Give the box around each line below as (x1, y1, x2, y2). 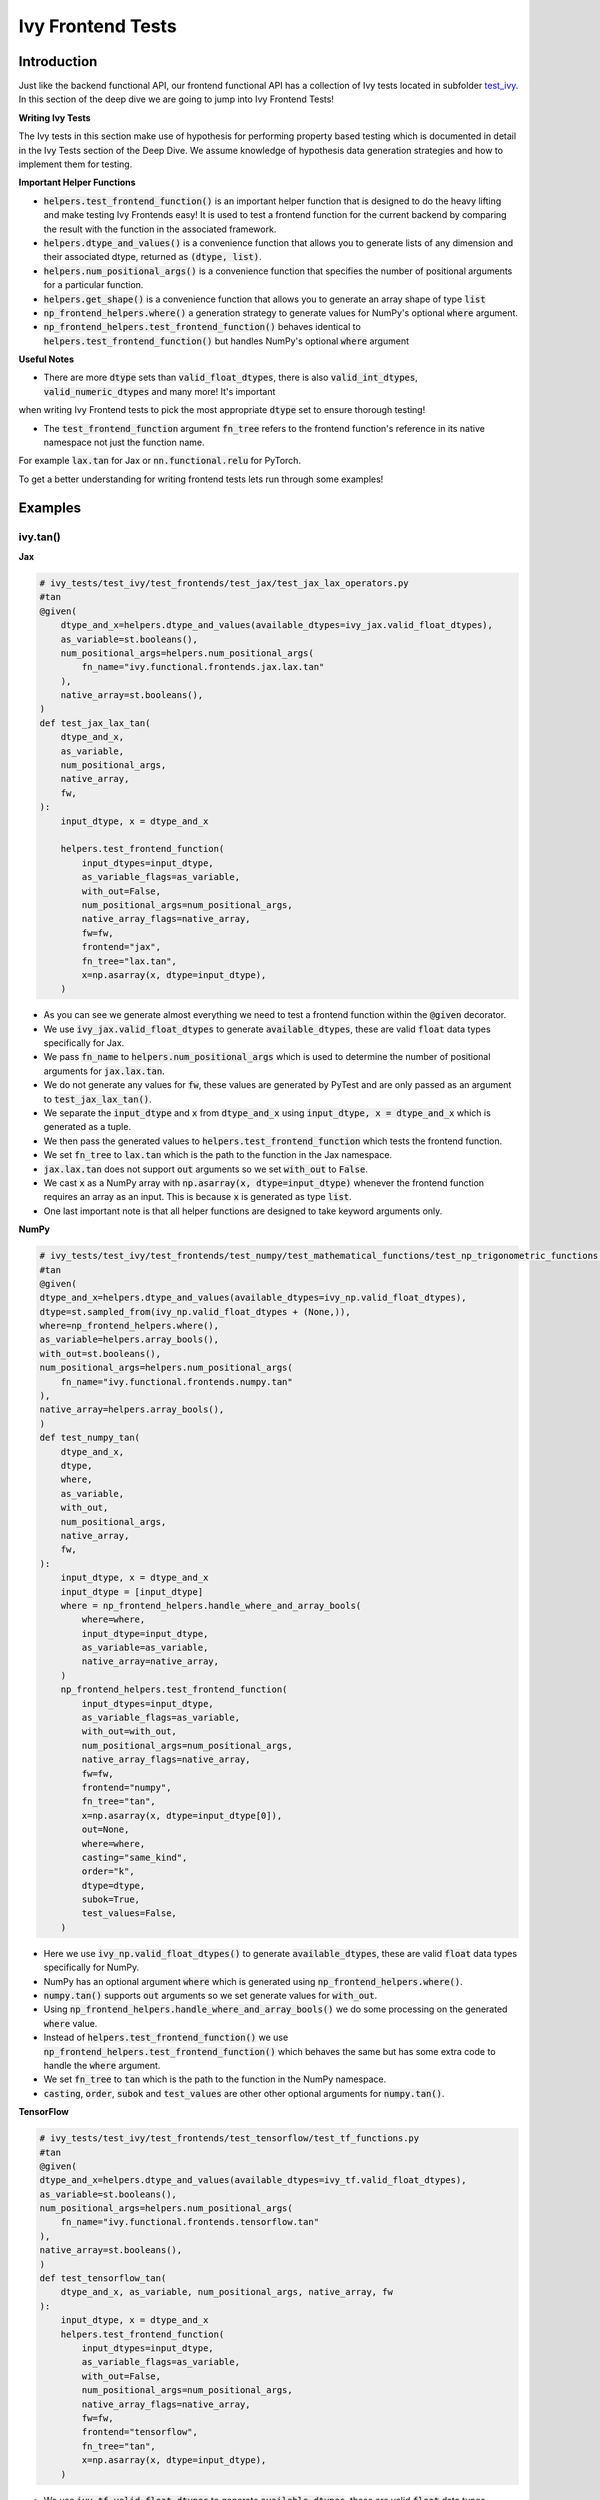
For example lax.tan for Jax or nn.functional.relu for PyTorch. (18, 455, 302, 467)
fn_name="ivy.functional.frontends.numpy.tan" (60, 1376, 294, 1387)
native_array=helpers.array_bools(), (39, 1404, 225, 1415)
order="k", (81, 1866, 135, 1877)
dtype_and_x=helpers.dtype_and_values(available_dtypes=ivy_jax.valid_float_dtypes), (60, 620, 494, 631)
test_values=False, (81, 1908, 177, 1919)
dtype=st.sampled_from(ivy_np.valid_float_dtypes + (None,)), (39, 1306, 351, 1317)
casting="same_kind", (81, 1851, 188, 1863)
